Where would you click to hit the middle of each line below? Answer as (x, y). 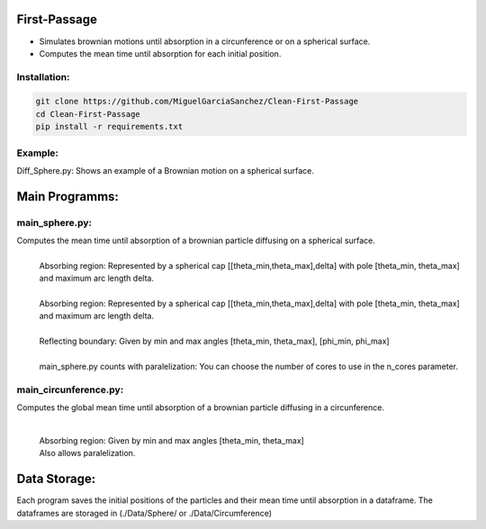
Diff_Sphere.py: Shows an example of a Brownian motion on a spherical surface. (165, 170)
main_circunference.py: (70, 390)
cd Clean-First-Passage (88, 114)
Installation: (43, 76)
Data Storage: (56, 479)
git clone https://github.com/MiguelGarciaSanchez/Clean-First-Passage (197, 102)
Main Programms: (67, 197)
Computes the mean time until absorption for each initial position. (160, 53)
